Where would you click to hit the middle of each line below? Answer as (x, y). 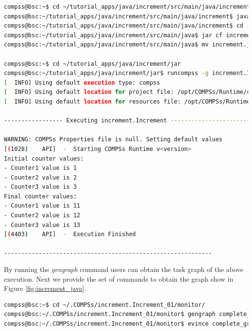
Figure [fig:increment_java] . (45, 288)
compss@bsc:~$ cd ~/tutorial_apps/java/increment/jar (93, 64)
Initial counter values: (44, 158)
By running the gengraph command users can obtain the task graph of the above (124, 269)
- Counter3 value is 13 (42, 225)
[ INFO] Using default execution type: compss (82, 83)
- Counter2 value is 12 (42, 216)
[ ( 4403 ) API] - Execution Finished (70, 234)
